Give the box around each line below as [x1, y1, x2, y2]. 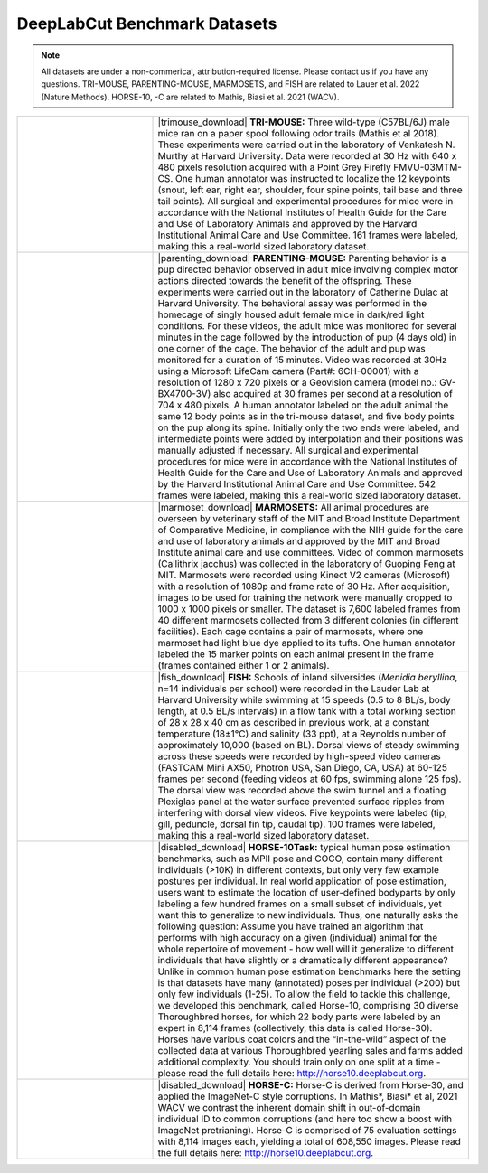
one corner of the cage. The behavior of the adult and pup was [157, 343, 427, 355]
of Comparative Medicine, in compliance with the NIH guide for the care [157, 524, 464, 537]
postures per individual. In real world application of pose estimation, [157, 875, 447, 887]
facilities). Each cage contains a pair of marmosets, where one [157, 625, 424, 638]
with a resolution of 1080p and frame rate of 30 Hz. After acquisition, [157, 580, 451, 593]
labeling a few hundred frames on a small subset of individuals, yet [157, 897, 442, 910]
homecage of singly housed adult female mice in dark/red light [157, 308, 425, 321]
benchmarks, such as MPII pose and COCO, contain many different [157, 852, 443, 865]
